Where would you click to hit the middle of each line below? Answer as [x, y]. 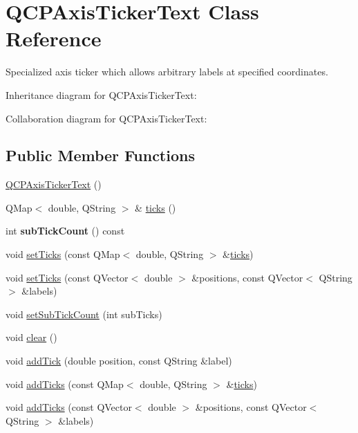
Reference [54, 38]
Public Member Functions [100, 155]
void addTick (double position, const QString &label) [119, 361]
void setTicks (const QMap [63, 254]
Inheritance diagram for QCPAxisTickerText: [101, 94]
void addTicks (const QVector [69, 407]
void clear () [31, 337]
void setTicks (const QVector [67, 277]
